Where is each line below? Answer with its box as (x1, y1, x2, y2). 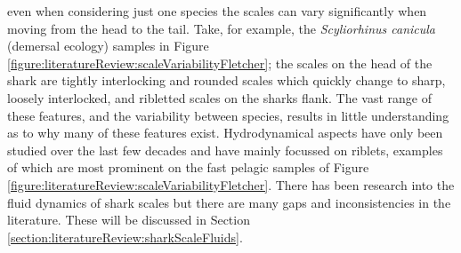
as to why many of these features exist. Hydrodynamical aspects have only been (7, 123, 443, 142)
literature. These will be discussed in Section (7, 210, 250, 229)
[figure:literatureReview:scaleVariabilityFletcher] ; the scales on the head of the (7, 53, 433, 72)
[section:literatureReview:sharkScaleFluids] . (7, 227, 243, 246)
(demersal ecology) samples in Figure (7, 36, 209, 55)
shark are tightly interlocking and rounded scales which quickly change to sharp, (7, 71, 446, 90)
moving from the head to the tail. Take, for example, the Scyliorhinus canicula (7, 19, 435, 37)
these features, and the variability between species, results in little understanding (7, 106, 449, 124)
